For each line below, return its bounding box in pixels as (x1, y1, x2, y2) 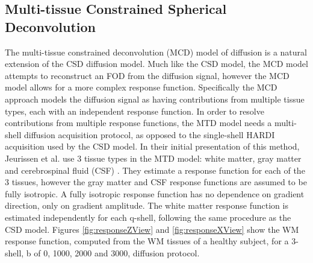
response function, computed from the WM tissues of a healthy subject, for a (5, 235, 289, 247)
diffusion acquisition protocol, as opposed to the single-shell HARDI (23, 128, 275, 141)
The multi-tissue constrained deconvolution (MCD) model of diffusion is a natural (5, 45, 307, 58)
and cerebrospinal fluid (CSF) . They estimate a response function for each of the (5, 163, 305, 176)
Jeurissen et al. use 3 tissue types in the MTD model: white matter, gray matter (5, 151, 302, 164)
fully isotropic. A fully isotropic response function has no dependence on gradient (5, 187, 305, 200)
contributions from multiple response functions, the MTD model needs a (5, 116, 272, 129)
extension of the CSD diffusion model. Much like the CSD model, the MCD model (5, 57, 308, 70)
